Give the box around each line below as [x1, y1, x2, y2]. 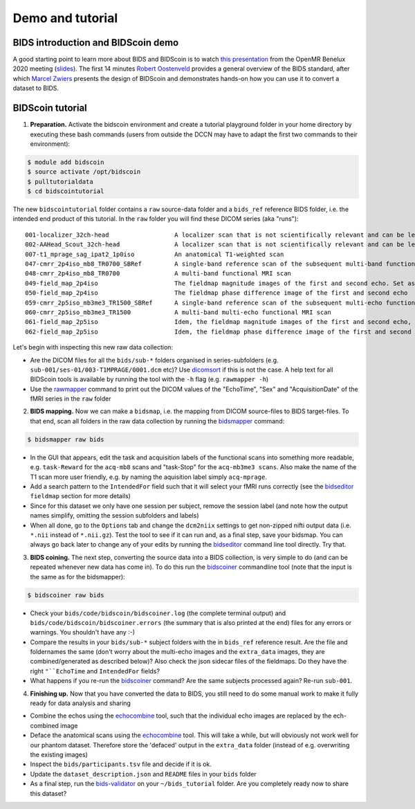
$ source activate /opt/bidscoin [27, 168, 141, 176]
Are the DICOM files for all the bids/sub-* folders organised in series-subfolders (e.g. [30, 356, 279, 364]
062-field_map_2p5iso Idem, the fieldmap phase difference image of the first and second [25, 327, 412, 336]
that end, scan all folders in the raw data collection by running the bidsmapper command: [30, 417, 285, 425]
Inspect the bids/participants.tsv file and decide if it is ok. [30, 760, 212, 768]
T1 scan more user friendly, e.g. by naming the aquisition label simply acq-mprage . [30, 473, 268, 481]
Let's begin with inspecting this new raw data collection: [12, 343, 173, 352]
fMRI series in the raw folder [30, 394, 111, 403]
